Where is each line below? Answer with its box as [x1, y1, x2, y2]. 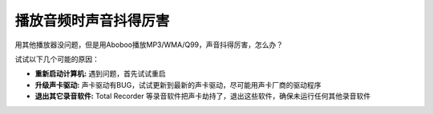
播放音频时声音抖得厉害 [14, 12, 170, 29]
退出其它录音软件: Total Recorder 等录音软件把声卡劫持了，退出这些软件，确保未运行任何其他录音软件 [34, 92, 371, 101]
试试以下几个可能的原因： [14, 54, 99, 64]
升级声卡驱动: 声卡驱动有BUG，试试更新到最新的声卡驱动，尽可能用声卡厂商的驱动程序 [34, 80, 322, 89]
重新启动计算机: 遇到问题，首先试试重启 [34, 69, 166, 79]
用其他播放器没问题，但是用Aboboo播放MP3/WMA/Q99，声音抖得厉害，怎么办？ [14, 40, 284, 49]
